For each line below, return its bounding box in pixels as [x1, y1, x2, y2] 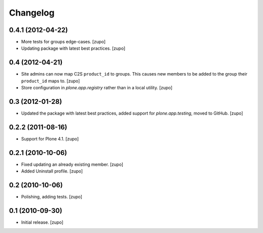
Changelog [9, 7, 55, 18]
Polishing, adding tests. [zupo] [21, 194, 82, 200]
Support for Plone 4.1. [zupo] [21, 136, 79, 141]
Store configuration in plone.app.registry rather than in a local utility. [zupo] [21, 85, 173, 91]
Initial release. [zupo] [21, 219, 63, 225]
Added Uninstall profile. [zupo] [21, 168, 83, 174]
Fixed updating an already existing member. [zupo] [21, 161, 124, 167]
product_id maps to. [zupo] [21, 78, 80, 84]
